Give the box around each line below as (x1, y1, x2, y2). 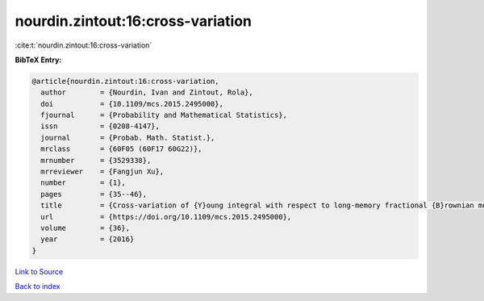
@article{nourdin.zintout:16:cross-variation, (31, 77, 219, 86)
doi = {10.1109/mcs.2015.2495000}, (40, 99, 223, 108)
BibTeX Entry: (15, 55, 62, 65)
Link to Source (15, 266, 64, 276)
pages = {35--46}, (40, 190, 148, 199)
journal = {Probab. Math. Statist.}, (40, 133, 215, 142)
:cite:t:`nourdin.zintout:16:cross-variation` (15, 40, 152, 50)
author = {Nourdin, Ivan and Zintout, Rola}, (40, 88, 253, 97)
